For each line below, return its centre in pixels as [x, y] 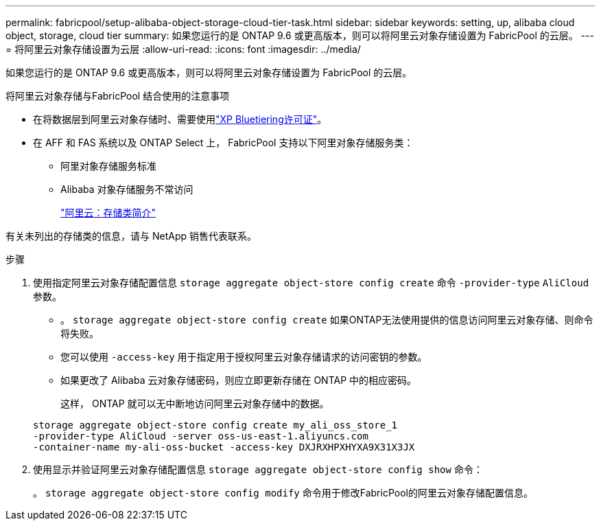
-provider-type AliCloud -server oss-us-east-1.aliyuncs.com [201, 436]
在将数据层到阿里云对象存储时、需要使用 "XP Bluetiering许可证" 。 [180, 119]
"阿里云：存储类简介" [108, 213]
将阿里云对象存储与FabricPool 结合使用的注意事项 [118, 96]
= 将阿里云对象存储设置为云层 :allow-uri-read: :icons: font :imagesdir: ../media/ [183, 49]
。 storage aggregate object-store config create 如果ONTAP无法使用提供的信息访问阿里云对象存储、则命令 [327, 320]
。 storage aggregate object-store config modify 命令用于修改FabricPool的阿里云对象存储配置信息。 [283, 493]
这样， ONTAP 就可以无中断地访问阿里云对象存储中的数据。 [195, 403]
